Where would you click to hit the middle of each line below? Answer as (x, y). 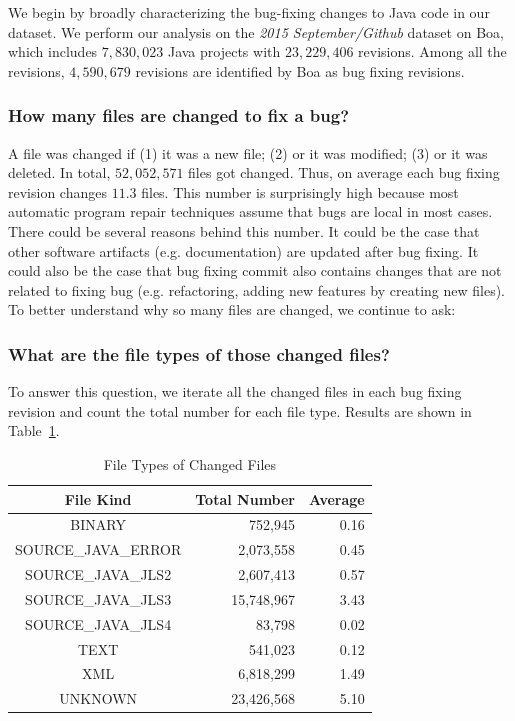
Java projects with (224, 51)
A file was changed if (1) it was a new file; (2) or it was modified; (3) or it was (248, 152)
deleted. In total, (59, 172)
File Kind (98, 498)
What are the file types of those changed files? (199, 353)
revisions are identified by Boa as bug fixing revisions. (300, 70)
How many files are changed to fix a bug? (179, 115)
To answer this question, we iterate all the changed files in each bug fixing (235, 391)
